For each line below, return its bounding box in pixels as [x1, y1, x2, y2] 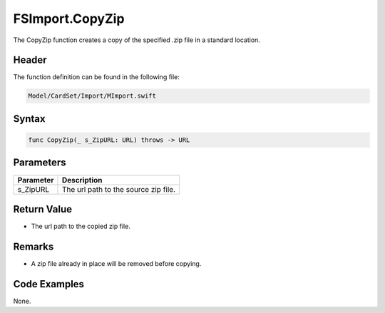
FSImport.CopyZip [13, 11, 125, 26]
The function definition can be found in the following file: [13, 73, 180, 81]
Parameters [13, 157, 66, 169]
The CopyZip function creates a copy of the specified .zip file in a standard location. [13, 36, 260, 44]
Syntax [13, 113, 46, 125]
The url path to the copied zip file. [31, 222, 131, 231]
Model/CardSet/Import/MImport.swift [28, 92, 157, 100]
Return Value [13, 203, 73, 215]
